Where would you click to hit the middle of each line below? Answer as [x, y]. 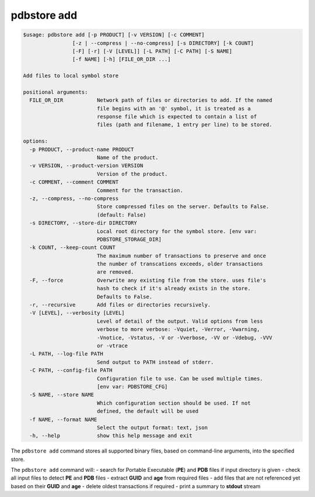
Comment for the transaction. [140, 190]
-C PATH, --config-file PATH [71, 370]
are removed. [115, 272]
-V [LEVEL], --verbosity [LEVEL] [77, 313]
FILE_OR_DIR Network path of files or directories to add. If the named [151, 100]
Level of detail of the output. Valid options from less [180, 321]
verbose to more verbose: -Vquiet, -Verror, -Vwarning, [178, 329]
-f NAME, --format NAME [63, 419]
